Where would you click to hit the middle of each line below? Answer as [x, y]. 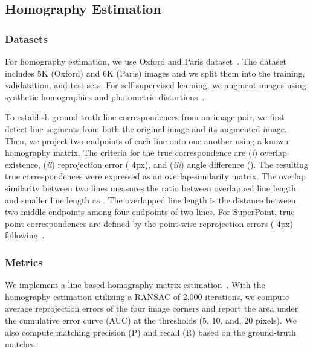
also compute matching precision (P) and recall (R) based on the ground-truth [150, 332]
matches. [21, 344]
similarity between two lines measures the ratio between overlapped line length [150, 187]
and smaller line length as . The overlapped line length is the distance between [150, 200]
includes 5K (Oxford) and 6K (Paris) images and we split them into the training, [155, 73]
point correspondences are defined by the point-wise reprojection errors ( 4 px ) [149, 223]
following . [25, 235]
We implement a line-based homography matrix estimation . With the [135, 285]
